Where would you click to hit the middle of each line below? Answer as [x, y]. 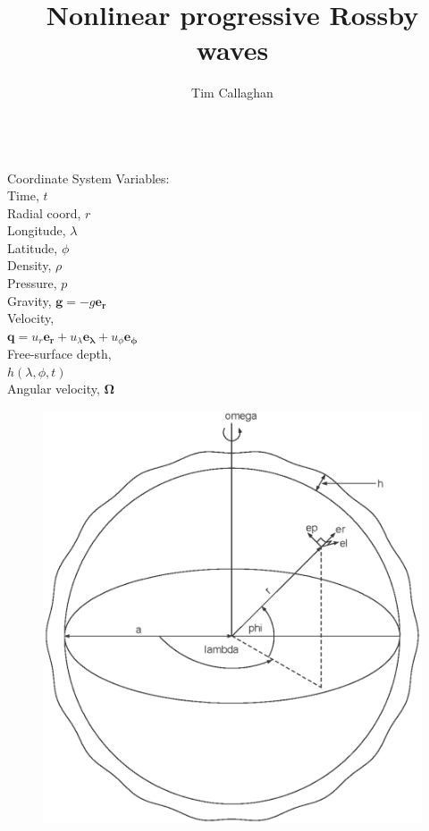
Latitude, [33, 247]
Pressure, [32, 283]
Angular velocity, [54, 389]
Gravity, [29, 300]
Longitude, [37, 230]
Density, [29, 265]
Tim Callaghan [232, 93]
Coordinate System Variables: [88, 178]
